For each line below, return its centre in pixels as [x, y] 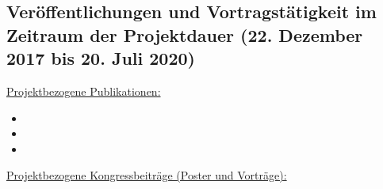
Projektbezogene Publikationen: [84, 91]
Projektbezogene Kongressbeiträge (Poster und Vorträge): [147, 175]
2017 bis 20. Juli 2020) [101, 58]
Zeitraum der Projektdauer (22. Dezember [185, 34]
